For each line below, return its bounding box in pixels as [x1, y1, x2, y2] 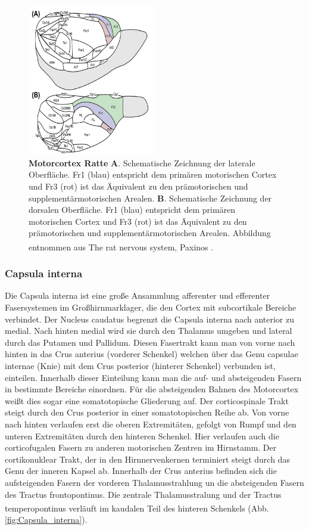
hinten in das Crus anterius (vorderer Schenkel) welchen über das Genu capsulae [5, 348, 298, 360]
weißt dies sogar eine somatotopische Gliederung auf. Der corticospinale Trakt [5, 394, 289, 407]
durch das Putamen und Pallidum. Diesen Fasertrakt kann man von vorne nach [5, 336, 295, 348]
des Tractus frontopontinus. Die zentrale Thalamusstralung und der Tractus [5, 488, 282, 500]
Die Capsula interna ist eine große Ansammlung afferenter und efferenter [5, 289, 270, 302]
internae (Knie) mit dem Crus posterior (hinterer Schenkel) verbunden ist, [5, 359, 276, 371]
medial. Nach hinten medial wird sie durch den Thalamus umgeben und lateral [5, 324, 292, 337]
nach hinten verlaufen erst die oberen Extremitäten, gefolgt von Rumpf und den [5, 417, 296, 430]
